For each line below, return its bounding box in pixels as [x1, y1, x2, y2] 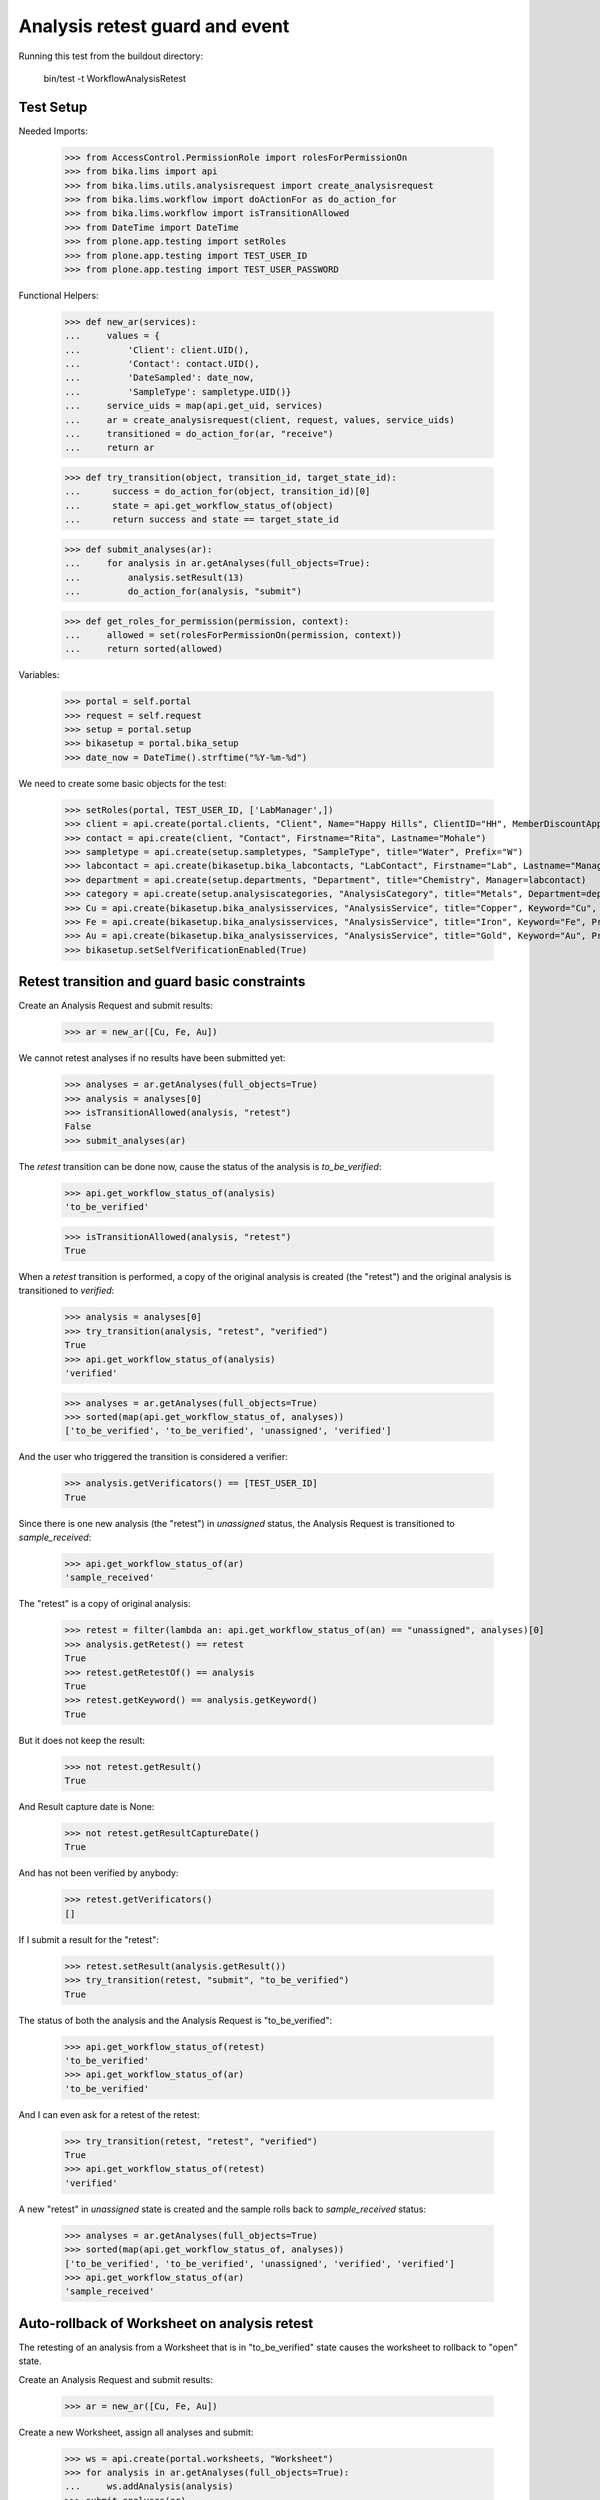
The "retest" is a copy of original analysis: [18, 1598, 191, 1610]
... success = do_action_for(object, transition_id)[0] [64, 486, 371, 497]
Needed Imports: [18, 125, 89, 137]
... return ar [64, 442, 155, 454]
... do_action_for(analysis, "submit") [64, 585, 302, 597]
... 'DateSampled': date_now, [64, 372, 255, 384]
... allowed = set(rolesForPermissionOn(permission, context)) [64, 629, 403, 640]
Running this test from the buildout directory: [18, 50, 204, 62]
